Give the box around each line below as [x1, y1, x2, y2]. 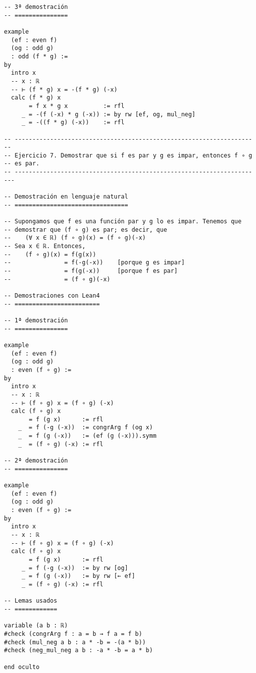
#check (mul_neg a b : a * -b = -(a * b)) [4, 638, 146, 646]
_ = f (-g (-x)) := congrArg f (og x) [18, 424, 153, 431]
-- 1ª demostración [4, 316, 68, 324]
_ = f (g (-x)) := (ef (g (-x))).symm [18, 432, 156, 440]
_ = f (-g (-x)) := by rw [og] [21, 564, 128, 571]
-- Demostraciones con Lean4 [4, 292, 100, 299]
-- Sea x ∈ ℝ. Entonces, [4, 243, 86, 250]
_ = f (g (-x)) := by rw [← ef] [21, 572, 135, 580]
